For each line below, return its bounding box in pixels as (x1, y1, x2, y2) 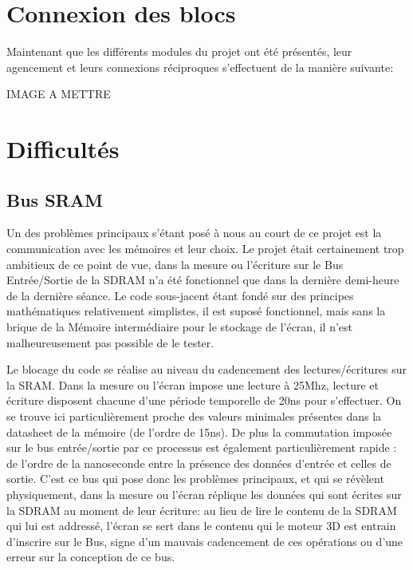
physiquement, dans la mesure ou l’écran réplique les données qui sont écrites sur (6, 485, 402, 502)
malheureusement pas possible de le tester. (6, 334, 214, 350)
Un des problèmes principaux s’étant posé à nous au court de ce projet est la (6, 224, 382, 241)
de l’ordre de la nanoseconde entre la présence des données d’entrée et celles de (6, 454, 391, 471)
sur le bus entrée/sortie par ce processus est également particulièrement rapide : (6, 439, 397, 456)
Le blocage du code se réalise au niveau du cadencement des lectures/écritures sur (6, 361, 407, 378)
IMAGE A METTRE (6, 85, 111, 102)
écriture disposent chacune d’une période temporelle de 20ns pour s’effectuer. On (6, 392, 402, 409)
